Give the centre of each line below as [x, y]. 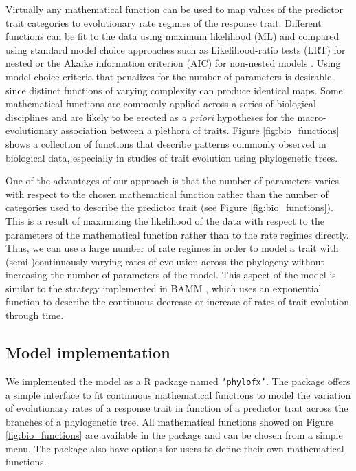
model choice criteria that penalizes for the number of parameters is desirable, [170, 76]
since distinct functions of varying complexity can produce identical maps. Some [174, 90]
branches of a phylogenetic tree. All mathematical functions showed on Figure [169, 421]
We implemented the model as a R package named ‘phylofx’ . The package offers [178, 381]
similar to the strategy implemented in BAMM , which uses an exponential [164, 288]
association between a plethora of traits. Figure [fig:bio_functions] [200, 130]
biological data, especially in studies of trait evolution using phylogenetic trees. [172, 157]
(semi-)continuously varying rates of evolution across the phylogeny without [165, 261]
